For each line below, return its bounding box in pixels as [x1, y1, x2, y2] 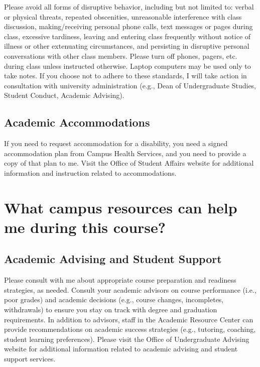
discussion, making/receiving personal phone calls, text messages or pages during [4, 21, 253, 32]
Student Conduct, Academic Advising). [4, 90, 124, 100]
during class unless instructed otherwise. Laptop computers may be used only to [4, 60, 251, 71]
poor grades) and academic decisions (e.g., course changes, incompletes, [4, 294, 224, 305]
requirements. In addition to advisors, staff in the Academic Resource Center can [4, 314, 253, 324]
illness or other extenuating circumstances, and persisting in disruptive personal [4, 41, 249, 51]
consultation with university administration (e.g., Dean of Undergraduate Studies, [4, 80, 256, 90]
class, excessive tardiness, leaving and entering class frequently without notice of [4, 31, 251, 41]
